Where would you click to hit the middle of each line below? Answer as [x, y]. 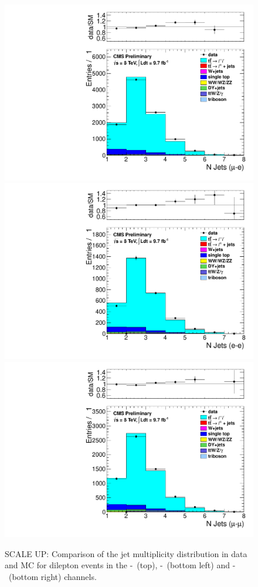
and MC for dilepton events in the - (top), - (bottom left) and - [120, 565]
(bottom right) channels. [52, 576]
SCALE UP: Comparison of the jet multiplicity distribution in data [126, 553]
